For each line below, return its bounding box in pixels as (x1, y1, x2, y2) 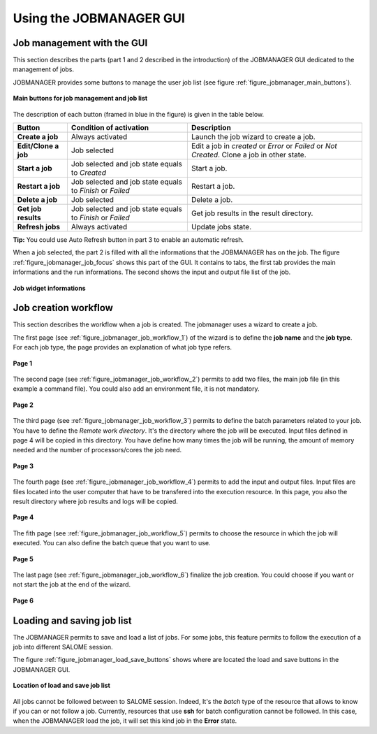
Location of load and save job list (13, 682, 111, 690)
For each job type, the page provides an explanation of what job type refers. (13, 343, 232, 352)
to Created (71, 168, 107, 178)
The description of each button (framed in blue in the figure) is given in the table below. (13, 110, 265, 118)
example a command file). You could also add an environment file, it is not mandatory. (13, 384, 260, 393)
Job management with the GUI (13, 37, 148, 49)
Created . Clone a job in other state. (191, 150, 306, 160)
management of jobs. (13, 65, 75, 73)
